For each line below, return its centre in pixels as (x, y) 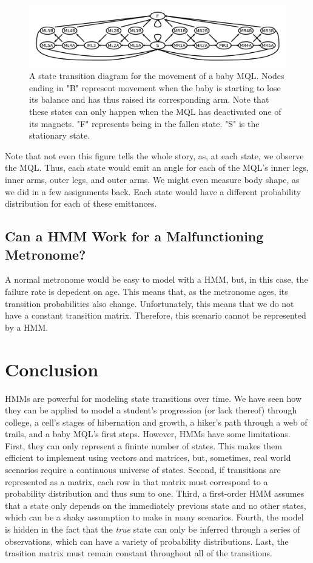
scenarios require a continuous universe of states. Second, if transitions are (143, 470)
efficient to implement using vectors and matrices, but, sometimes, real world (148, 458)
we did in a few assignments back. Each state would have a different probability (153, 191)
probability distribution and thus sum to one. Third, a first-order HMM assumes (155, 493)
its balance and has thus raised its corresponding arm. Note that (149, 99)
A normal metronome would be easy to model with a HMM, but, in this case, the (156, 279)
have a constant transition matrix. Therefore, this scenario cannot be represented (156, 315)
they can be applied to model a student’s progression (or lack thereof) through (151, 410)
